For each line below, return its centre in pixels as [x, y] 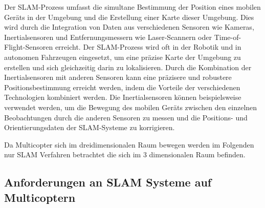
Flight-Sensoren [29, 47]
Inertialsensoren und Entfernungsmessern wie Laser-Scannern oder [108, 37]
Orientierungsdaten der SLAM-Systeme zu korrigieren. [90, 127]
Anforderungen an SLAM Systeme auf [108, 182]
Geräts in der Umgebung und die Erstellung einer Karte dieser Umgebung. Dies [129, 17]
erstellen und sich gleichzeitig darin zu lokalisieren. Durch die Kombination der [128, 67]
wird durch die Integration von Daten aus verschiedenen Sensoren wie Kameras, [129, 27]
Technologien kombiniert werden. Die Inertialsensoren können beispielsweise [123, 97]
